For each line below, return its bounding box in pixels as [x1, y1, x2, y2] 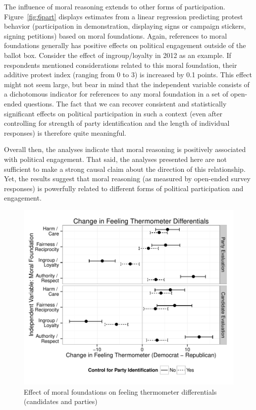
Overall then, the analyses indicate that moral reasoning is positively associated [4, 144, 246, 154]
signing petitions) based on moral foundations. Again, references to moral [4, 30, 227, 41]
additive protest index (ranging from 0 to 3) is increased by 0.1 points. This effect [4, 69, 253, 80]
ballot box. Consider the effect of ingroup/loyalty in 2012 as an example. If [4, 50, 231, 60]
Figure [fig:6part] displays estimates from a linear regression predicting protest [4, 11, 243, 21]
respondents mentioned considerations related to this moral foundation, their [4, 59, 237, 70]
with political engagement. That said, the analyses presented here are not [4, 154, 227, 164]
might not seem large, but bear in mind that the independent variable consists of [4, 79, 250, 89]
